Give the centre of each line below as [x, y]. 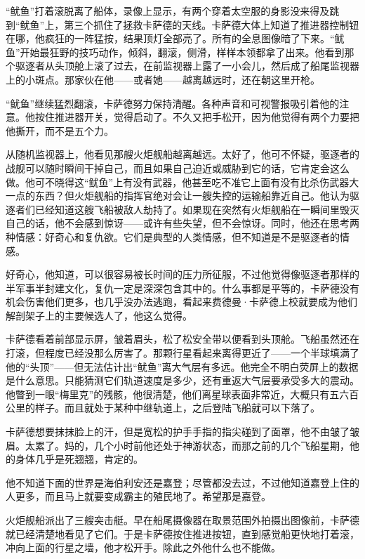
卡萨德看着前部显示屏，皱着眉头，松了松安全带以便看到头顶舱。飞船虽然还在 [182, 339]
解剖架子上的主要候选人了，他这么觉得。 [99, 315]
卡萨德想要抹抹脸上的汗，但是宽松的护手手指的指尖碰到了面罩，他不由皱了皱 [182, 432]
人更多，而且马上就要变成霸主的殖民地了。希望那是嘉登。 [138, 496]
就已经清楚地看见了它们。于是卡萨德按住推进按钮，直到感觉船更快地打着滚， [182, 533]
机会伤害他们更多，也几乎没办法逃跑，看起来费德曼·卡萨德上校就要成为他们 [181, 302]
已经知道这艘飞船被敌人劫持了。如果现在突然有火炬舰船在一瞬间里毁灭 [197, 209]
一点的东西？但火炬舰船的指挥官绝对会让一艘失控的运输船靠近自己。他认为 [178, 196]
